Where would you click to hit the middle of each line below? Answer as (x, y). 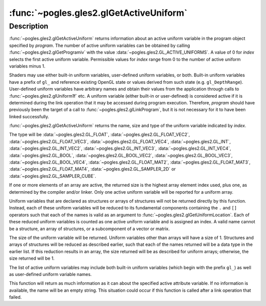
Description (29, 26)
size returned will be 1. (32, 258)
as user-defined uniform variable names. (50, 274)
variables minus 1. (27, 66)
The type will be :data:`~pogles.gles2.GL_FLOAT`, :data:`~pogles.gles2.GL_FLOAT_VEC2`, (100, 135)
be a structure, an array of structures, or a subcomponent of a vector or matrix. (89, 229)
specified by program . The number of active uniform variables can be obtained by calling (100, 45)
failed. (16, 297)
